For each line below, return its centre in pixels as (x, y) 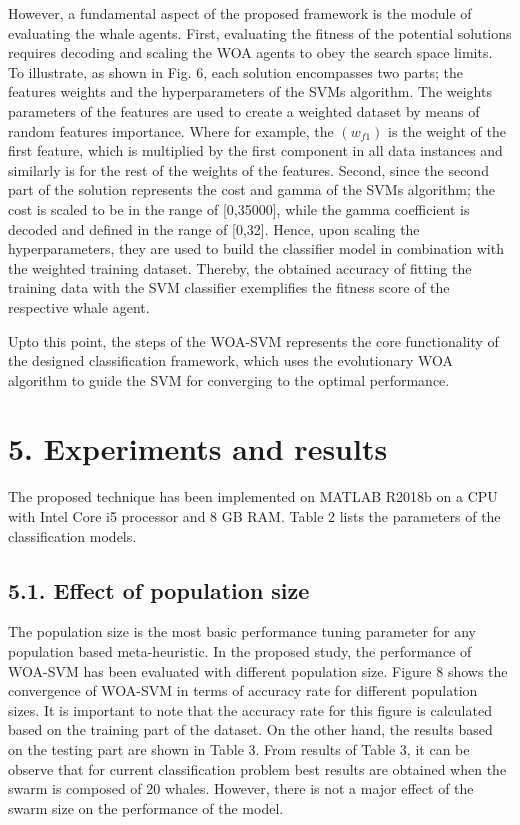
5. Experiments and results (198, 448)
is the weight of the (447, 130)
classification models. (72, 535)
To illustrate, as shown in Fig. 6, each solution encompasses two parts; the (236, 71)
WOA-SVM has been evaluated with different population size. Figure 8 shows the (258, 670)
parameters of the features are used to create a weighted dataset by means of (244, 110)
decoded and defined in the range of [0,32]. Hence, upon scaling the (214, 228)
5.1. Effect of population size (159, 589)
